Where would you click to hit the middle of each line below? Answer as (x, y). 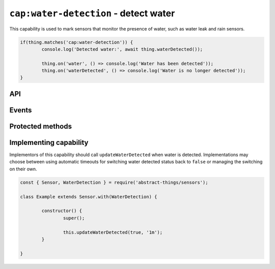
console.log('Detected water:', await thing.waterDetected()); (122, 49)
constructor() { (62, 211)
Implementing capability (49, 142)
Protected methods (41, 126)
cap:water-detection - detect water (92, 13)
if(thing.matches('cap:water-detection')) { (77, 42)
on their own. (23, 169)
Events (21, 110)
